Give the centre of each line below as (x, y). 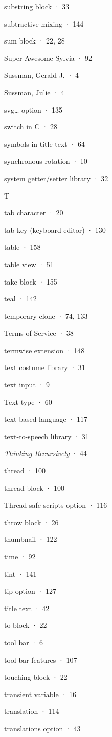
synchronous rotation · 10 (46, 161)
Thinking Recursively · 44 (46, 453)
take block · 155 (31, 281)
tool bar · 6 (24, 642)
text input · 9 (27, 385)
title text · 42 (27, 608)
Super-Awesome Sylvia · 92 (48, 58)
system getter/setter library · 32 (56, 178)
